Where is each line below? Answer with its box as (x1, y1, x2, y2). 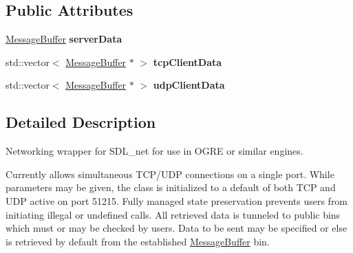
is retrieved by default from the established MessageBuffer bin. (6, 234, 270, 248)
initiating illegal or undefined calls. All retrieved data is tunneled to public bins (6, 207, 341, 221)
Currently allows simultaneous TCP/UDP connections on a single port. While (6, 166, 334, 181)
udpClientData (153, 78, 225, 92)
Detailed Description (6, 111, 156, 133)
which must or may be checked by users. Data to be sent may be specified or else (6, 221, 347, 235)
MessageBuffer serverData (6, 32, 122, 46)
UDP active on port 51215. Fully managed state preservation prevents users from (6, 193, 348, 208)
